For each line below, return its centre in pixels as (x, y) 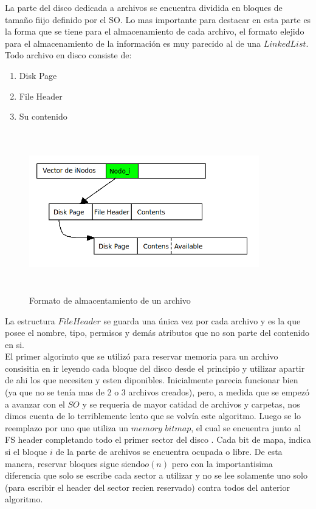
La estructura (30, 320)
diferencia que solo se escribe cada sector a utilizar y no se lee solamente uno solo (156, 475)
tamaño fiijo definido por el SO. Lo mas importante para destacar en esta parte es (158, 19)
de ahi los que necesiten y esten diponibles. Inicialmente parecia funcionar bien (152, 380)
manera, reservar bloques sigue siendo (75, 463)
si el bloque (26, 452)
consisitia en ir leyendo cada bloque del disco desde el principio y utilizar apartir (155, 368)
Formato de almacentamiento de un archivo (110, 300)
